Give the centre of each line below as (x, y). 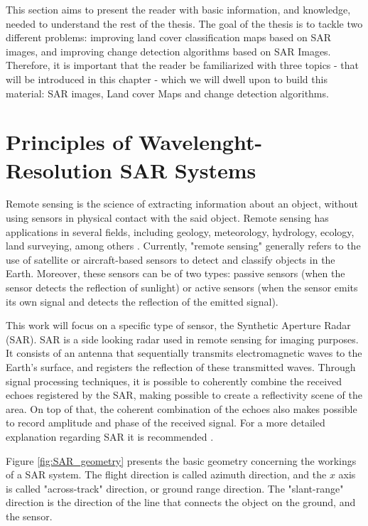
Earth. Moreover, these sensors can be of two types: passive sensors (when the (175, 273)
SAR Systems (188, 170)
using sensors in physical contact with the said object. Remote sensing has (167, 218)
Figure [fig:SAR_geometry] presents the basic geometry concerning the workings (181, 460)
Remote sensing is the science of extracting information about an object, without (182, 204)
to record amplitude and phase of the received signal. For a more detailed (166, 423)
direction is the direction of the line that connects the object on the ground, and (181, 502)
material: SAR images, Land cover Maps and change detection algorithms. (167, 93)
